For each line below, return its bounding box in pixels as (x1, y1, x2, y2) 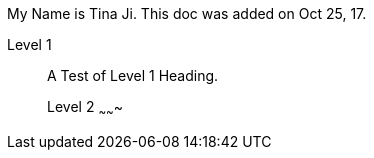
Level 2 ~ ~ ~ (47, 98, 124, 119)
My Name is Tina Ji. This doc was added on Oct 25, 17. (7, 5, 367, 22)
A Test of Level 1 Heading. (47, 67, 219, 84)
